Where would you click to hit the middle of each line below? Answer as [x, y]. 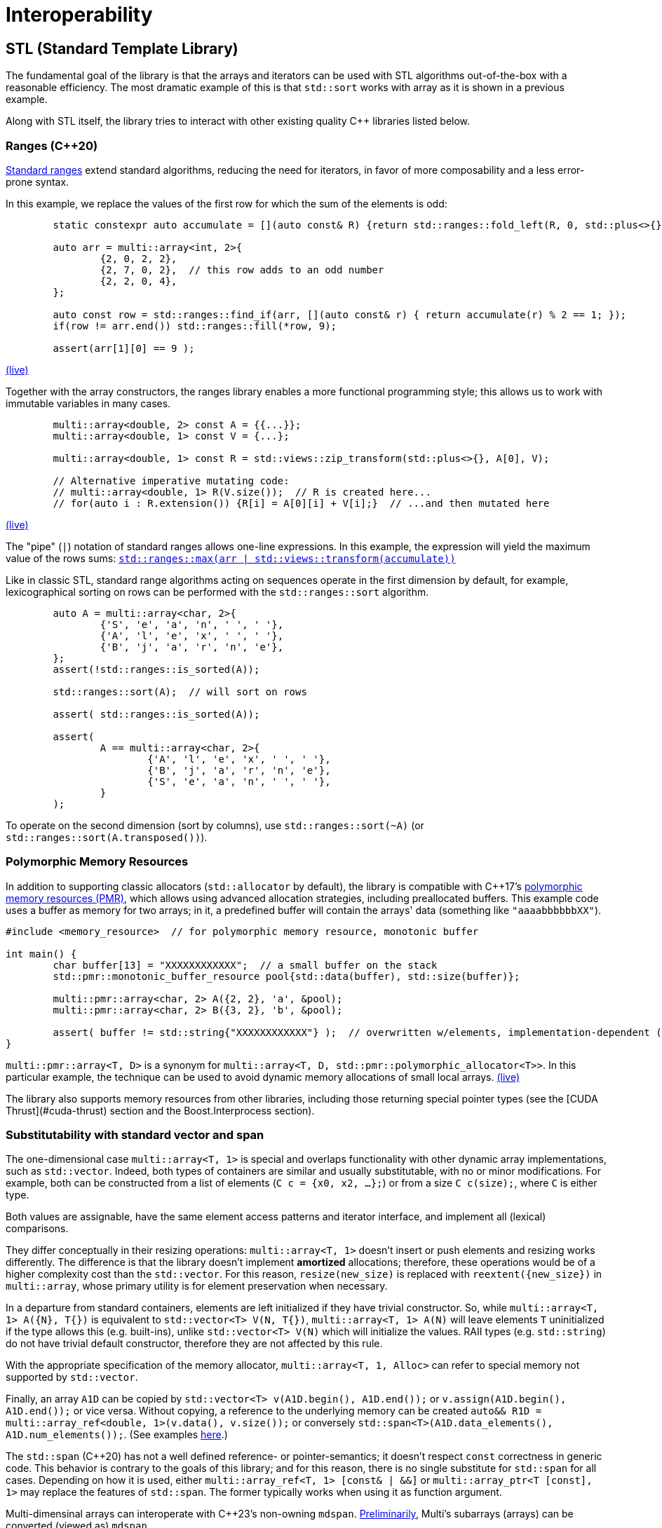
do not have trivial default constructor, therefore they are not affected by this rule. [194, 1344]
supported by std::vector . [72, 1377]
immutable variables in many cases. [88, 403]
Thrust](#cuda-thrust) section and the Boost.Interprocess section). [160, 1110]
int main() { [41, 954]
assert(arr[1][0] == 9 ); [124, 348]
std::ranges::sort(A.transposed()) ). [107, 837]
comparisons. [37, 1229]
